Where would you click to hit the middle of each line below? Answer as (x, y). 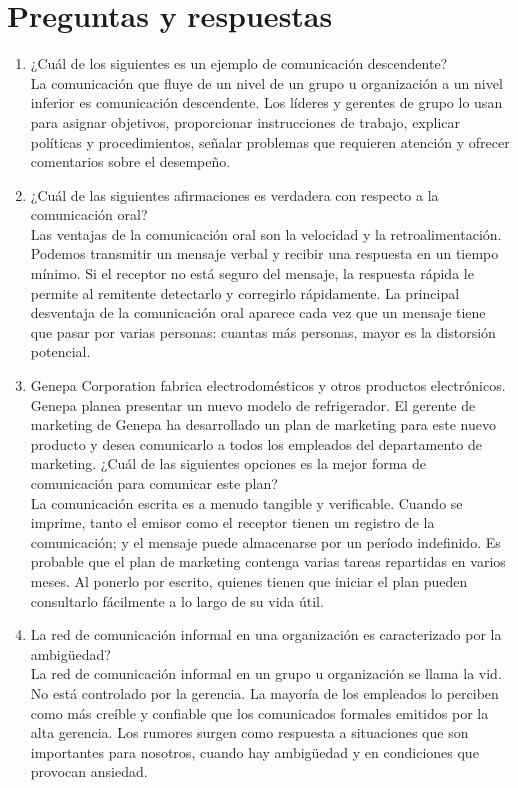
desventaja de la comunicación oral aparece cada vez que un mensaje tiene (258, 312)
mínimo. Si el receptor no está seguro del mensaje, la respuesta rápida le (252, 273)
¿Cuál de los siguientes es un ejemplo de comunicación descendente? (239, 63)
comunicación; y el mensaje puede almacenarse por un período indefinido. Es (265, 541)
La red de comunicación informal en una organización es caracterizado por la (266, 634)
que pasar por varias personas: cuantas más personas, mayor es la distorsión (263, 331)
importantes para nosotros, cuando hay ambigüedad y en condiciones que (254, 751)
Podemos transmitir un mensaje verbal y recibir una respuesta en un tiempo (264, 253)
